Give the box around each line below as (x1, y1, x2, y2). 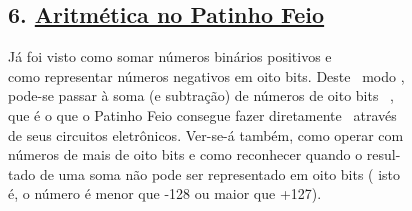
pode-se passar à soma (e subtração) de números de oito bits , (8, 85, 394, 106)
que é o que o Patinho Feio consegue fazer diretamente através (8, 104, 397, 125)
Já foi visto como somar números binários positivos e (8, 46, 332, 67)
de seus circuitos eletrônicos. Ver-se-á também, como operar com (8, 124, 404, 145)
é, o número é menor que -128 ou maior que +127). (8, 183, 322, 204)
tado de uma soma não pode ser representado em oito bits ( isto (8, 163, 401, 184)
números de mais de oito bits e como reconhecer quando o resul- (8, 144, 401, 165)
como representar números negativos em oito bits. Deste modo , (8, 65, 405, 86)
